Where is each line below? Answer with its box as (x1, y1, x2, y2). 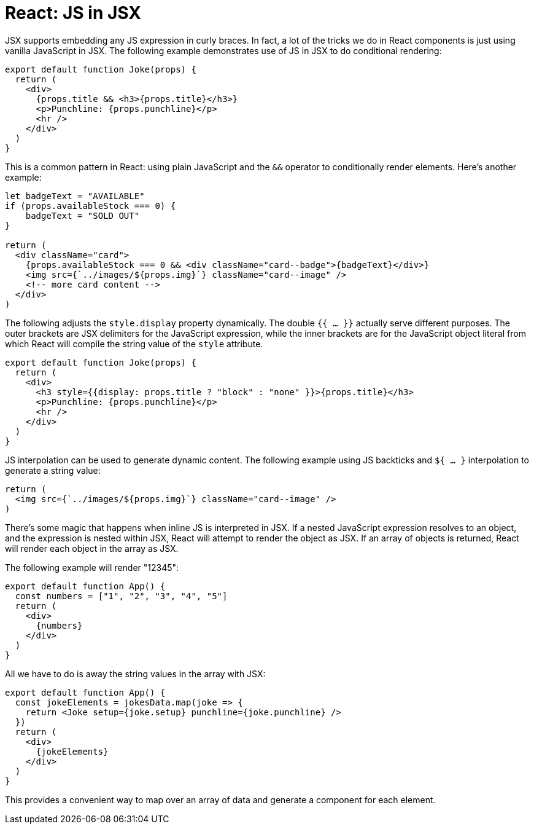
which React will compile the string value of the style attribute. (5, 338, 263, 349)
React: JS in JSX (5, 2, 141, 23)
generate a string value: (5, 465, 101, 476)
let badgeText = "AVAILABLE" (5, 191, 145, 201)
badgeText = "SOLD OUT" (25, 210, 140, 221)
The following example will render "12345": (5, 562, 179, 573)
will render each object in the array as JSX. (5, 543, 179, 554)
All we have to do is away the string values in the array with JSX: (5, 668, 266, 679)
